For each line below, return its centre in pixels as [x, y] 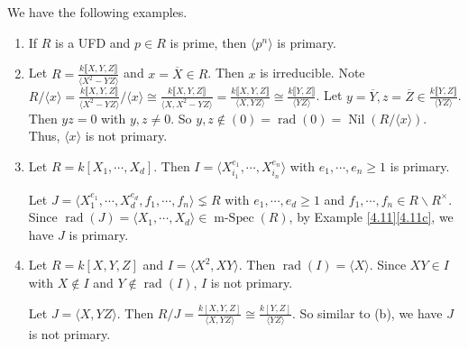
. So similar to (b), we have [367, 312]
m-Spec [234, 219]
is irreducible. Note [312, 73]
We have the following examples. [97, 12]
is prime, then [208, 42]
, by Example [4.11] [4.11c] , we [371, 217]
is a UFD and [93, 42]
